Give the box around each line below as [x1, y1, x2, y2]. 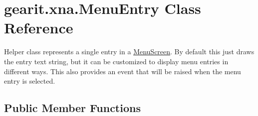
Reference [4, 17, 73, 38]
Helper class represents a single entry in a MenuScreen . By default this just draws [4, 46, 255, 57]
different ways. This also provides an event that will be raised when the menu [4, 66, 241, 76]
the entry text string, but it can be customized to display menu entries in [4, 56, 229, 66]
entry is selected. [4, 76, 55, 86]
